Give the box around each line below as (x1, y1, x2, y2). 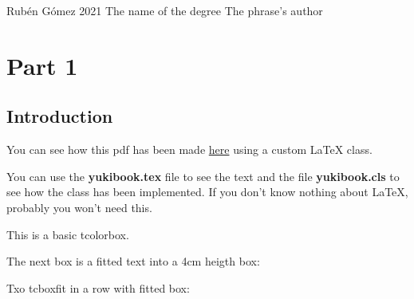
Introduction (6, 104, 113, 128)
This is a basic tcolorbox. (6, 226, 129, 242)
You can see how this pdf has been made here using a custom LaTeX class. (6, 141, 373, 158)
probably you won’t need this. (6, 199, 152, 215)
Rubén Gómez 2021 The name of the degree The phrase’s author (6, 2, 323, 18)
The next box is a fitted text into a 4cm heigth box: (6, 253, 260, 269)
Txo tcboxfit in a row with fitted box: (6, 279, 190, 296)
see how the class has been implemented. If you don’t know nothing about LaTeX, (6, 183, 408, 200)
